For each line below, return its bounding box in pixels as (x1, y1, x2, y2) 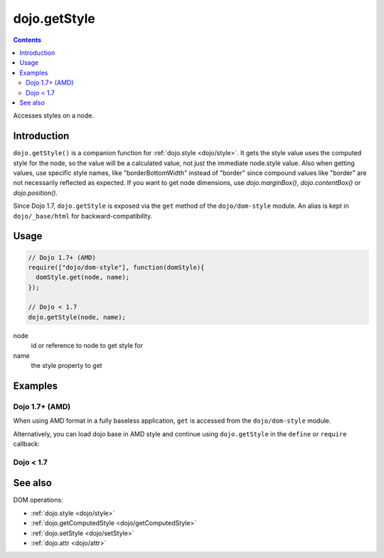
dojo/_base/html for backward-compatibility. (13, 211, 153, 220)
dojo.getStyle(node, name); (28, 313, 126, 321)
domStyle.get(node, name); (36, 273, 130, 281)
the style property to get (31, 362, 102, 370)
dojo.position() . (13, 189, 58, 197)
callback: (13, 439, 41, 448)
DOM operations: (13, 495, 63, 505)
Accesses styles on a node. (13, 111, 94, 120)
